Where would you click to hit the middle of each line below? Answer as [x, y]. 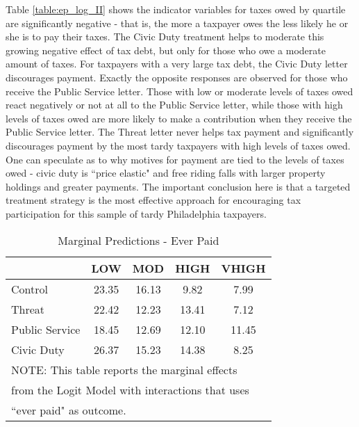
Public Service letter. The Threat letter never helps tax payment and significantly [180, 132]
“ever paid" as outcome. [69, 410]
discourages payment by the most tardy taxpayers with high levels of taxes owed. [178, 145]
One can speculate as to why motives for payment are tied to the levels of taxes [175, 159]
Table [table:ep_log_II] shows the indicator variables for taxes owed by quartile [176, 9]
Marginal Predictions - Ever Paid [139, 240]
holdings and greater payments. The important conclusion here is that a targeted [178, 186]
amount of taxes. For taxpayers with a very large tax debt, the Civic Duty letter [177, 64]
